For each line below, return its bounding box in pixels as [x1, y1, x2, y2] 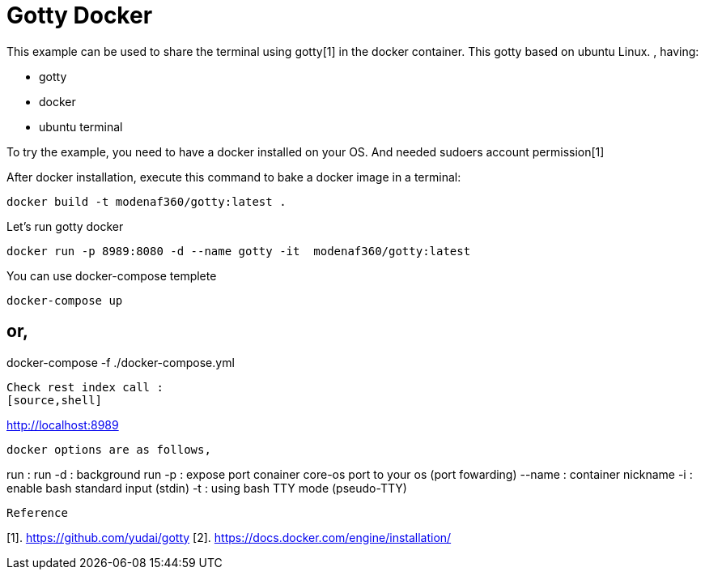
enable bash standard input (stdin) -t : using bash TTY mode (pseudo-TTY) [6, 480, 407, 495]
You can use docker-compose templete [6, 268, 217, 283]
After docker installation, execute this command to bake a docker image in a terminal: [6, 169, 461, 184]
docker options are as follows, [6, 442, 211, 456]
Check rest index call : [6, 380, 164, 394]
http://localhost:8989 [6, 417, 119, 432]
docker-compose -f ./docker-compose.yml [6, 355, 235, 369]
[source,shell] [6, 393, 103, 407]
